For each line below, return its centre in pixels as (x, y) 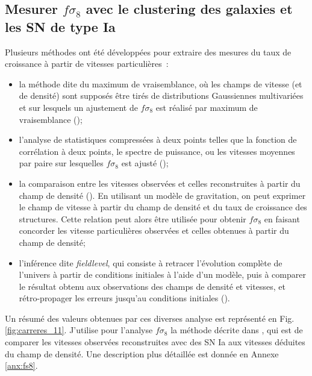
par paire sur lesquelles (61, 163)
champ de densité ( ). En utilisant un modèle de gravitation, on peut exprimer (162, 195)
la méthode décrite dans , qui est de (237, 330)
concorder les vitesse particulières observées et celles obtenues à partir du (154, 230)
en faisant (282, 218)
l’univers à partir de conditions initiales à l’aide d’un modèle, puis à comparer (162, 274)
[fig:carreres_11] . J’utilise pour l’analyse (79, 330)
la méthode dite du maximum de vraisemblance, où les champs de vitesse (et (161, 83)
